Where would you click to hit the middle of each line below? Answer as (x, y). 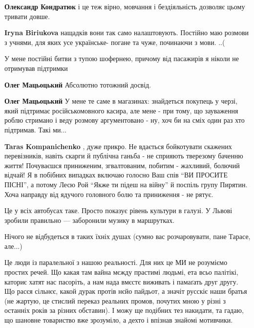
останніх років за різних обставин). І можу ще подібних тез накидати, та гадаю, (124, 310)
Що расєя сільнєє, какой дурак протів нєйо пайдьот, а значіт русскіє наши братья (126, 291)
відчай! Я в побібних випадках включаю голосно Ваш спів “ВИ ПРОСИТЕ (116, 175)
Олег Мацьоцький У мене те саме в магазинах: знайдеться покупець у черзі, (121, 101)
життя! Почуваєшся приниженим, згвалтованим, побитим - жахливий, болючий (122, 165)
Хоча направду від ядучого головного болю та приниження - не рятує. (109, 194)
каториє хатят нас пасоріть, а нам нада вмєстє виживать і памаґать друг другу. (121, 281)
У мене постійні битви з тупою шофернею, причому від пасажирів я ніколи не (122, 58)
